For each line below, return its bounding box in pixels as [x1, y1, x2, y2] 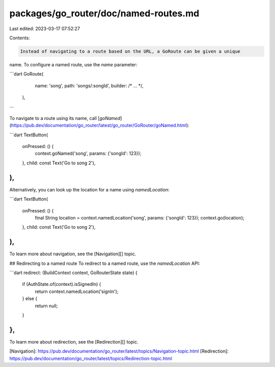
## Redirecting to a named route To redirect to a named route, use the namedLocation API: [9, 260, 200, 266]
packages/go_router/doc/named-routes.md [9, 8, 200, 19]
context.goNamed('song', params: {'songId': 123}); [35, 151, 142, 157]
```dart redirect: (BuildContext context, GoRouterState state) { [9, 270, 137, 276]
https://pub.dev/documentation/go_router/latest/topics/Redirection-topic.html [9, 355, 173, 361]
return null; [35, 303, 58, 309]
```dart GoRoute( [9, 71, 44, 77]
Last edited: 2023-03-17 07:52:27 [9, 26, 80, 32]
